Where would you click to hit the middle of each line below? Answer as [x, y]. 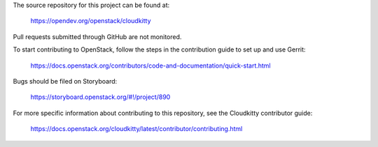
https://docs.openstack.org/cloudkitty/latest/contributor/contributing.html [136, 129]
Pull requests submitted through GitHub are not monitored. [97, 37]
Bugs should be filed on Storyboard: [65, 81]
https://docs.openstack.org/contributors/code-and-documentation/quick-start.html [150, 65]
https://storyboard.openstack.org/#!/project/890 [100, 97]
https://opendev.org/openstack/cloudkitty [91, 21]
